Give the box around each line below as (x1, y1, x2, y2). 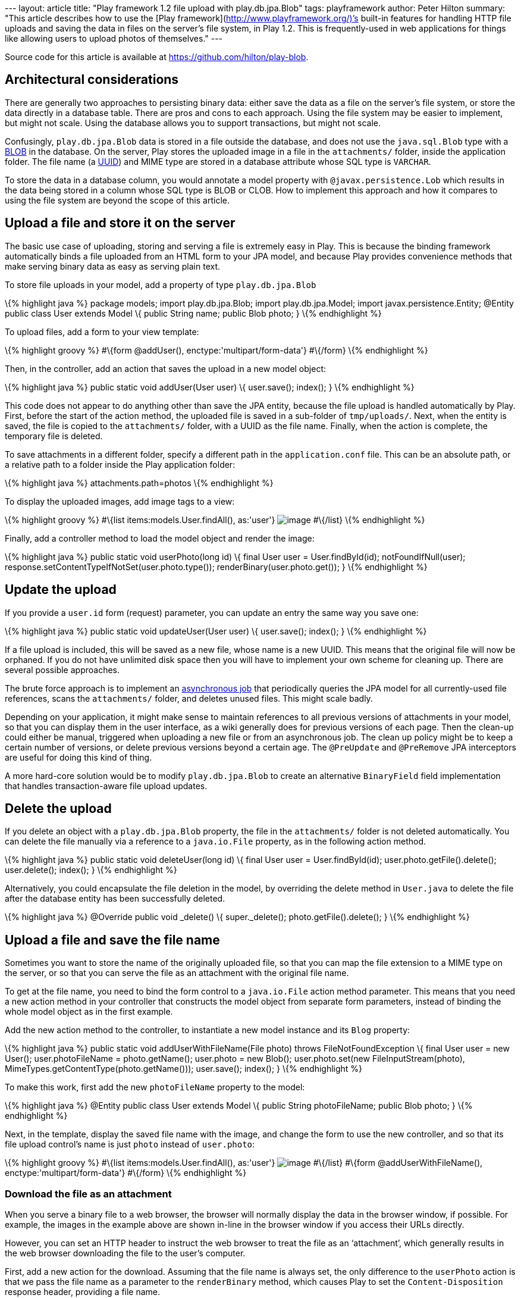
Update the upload (5, 582, 117, 598)
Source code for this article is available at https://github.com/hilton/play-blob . (5, 52, 309, 62)
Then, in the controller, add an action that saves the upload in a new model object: (5, 363, 327, 374)
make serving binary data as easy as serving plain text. (5, 261, 221, 271)
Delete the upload (5, 800, 112, 816)
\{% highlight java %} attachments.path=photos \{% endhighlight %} (5, 477, 274, 488)
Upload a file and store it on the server (5, 215, 236, 231)
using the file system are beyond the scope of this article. (5, 195, 230, 205)
